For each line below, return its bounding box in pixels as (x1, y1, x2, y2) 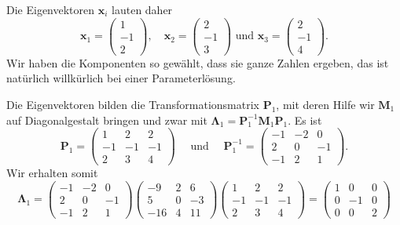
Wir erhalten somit (6, 165, 98, 181)
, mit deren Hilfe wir (276, 96, 375, 112)
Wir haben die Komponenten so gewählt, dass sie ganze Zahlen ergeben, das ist (6, 54, 389, 71)
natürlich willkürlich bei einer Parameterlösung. (6, 70, 236, 86)
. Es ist (288, 111, 322, 128)
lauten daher (112, 2, 173, 17)
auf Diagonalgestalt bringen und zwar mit (6, 111, 207, 128)
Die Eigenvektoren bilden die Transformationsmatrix (6, 96, 259, 112)
